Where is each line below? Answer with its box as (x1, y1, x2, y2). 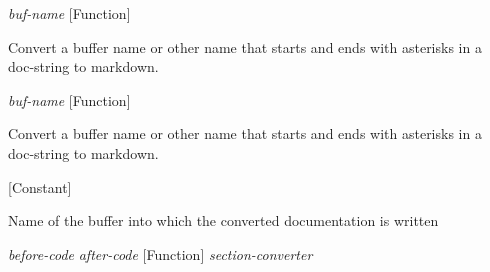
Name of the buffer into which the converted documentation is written (8, 210, 439, 231)
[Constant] (8, 176, 72, 197)
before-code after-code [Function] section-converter (8, 243, 313, 264)
